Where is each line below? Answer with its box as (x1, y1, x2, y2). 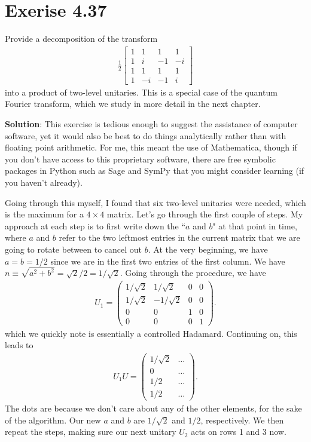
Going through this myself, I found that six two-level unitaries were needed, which (5, 196, 306, 208)
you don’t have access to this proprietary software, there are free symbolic (5, 152, 276, 165)
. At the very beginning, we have (148, 243, 268, 255)
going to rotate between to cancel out (5, 243, 142, 255)
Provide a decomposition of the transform (5, 32, 158, 45)
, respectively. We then (200, 413, 284, 426)
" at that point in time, (212, 219, 297, 232)
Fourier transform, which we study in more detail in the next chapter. (5, 97, 261, 110)
